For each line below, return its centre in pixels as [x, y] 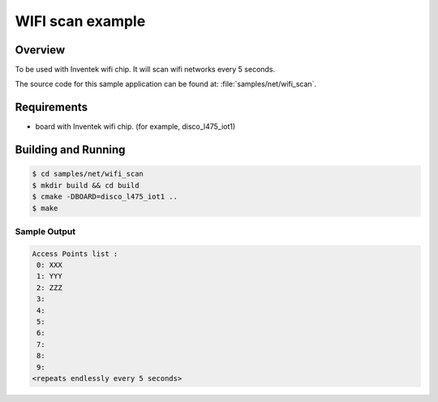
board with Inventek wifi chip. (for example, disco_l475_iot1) [135, 126]
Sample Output [45, 231]
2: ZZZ [49, 287]
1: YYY [49, 276]
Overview [40, 50]
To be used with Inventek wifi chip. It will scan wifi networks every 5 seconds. [145, 70]
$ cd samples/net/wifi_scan [88, 174]
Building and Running [70, 150]
